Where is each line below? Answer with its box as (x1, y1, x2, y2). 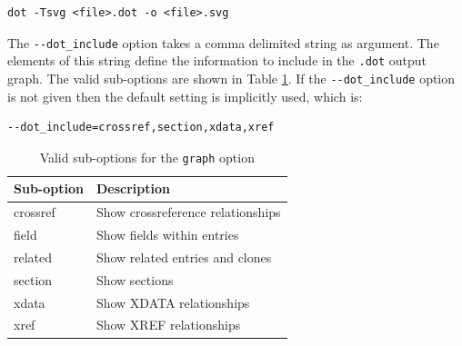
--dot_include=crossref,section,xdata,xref (7, 121, 275, 134)
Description (95, 179, 170, 198)
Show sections (95, 270, 174, 289)
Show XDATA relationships (95, 292, 250, 311)
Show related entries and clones (95, 247, 272, 266)
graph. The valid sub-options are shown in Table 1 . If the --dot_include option (7, 68, 456, 87)
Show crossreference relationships (95, 203, 281, 222)
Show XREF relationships (95, 315, 241, 334)
